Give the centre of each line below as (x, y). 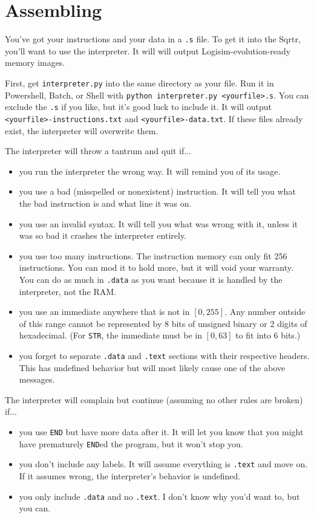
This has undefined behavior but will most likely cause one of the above (152, 367)
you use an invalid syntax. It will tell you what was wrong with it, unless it (159, 223)
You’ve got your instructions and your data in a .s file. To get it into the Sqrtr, (153, 39)
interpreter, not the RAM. (67, 291)
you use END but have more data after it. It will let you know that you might (161, 432)
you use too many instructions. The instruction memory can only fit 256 (153, 255)
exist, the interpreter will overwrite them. (82, 130)
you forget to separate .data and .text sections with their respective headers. (164, 356)
